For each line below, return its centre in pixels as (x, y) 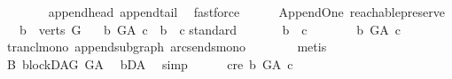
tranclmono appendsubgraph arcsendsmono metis (167, 47)
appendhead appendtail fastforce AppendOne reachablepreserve (246, 12)
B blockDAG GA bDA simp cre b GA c (150, 63)
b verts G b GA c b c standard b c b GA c (210, 29)
